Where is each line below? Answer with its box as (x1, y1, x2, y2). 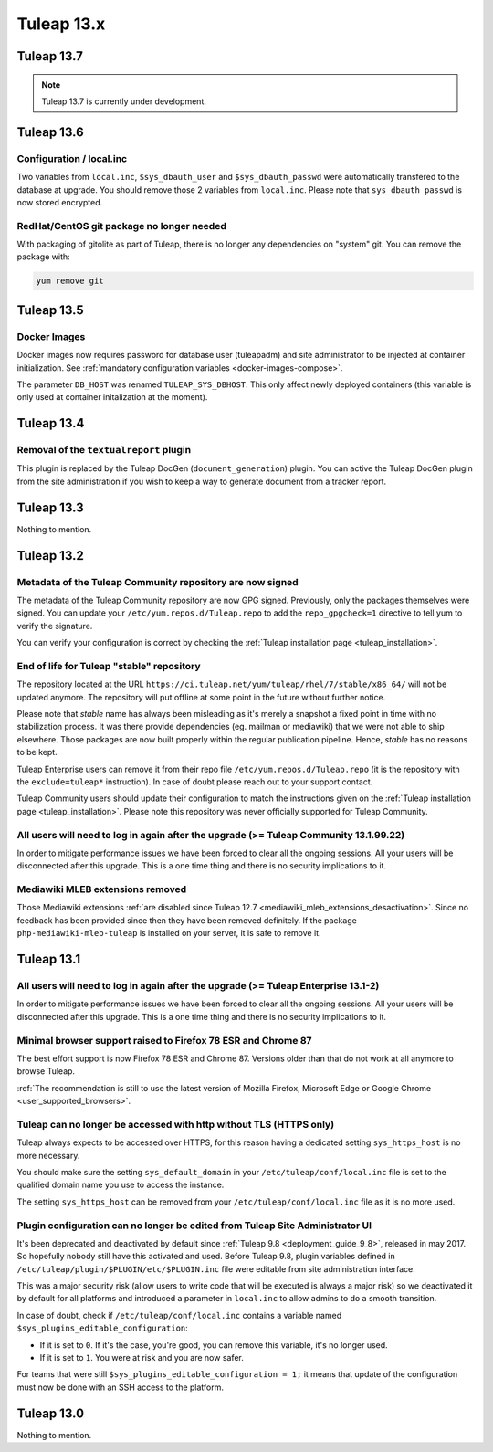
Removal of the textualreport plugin (16, 444, 192, 457)
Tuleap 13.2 (16, 548, 84, 563)
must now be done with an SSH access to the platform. (16, 1382, 224, 1393)
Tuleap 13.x (16, 14, 106, 34)
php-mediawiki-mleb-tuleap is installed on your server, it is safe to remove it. (16, 928, 321, 939)
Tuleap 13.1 (16, 952, 81, 967)
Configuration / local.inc (16, 152, 128, 164)
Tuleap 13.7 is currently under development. (41, 96, 207, 107)
